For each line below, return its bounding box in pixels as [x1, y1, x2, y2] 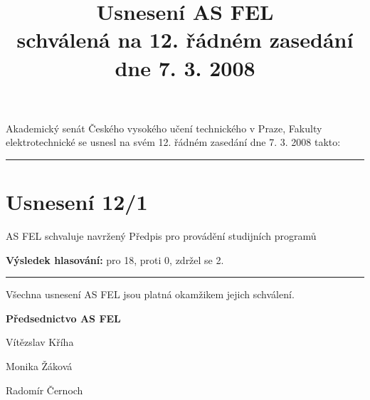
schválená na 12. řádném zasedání [16, 25, 354, 54]
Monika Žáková [6, 359, 73, 374]
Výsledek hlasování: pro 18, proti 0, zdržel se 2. [6, 252, 224, 267]
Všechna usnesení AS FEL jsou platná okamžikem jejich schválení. [6, 287, 295, 302]
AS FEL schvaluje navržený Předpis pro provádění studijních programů [6, 228, 317, 243]
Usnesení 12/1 [6, 187, 148, 216]
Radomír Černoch [6, 382, 83, 397]
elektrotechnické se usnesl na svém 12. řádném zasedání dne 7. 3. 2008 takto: [6, 135, 341, 149]
